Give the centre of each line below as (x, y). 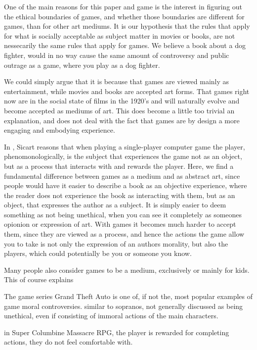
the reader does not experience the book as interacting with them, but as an (120, 195)
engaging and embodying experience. (60, 130)
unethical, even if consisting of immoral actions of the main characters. (111, 316)
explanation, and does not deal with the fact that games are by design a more (122, 120)
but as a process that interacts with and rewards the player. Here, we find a (119, 166)
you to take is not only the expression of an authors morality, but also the (116, 243)
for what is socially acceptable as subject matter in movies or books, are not (120, 35)
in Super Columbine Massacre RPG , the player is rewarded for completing (117, 332)
